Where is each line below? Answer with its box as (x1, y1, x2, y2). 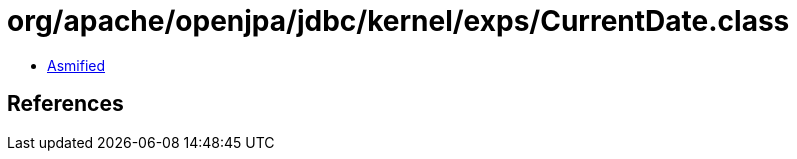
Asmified (47, 56, 106, 74)
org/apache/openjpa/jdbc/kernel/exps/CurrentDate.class (7, 4, 790, 38)
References (7, 91, 124, 117)
